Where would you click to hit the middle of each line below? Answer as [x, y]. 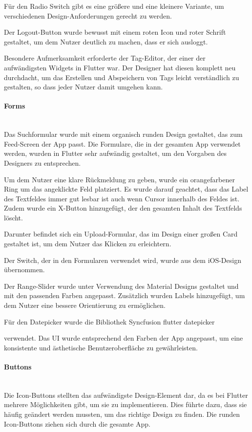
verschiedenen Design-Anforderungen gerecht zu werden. [88, 15]
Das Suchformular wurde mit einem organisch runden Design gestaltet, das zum [123, 134]
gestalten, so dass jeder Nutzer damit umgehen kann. [84, 87]
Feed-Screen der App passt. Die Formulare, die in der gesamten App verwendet [122, 143]
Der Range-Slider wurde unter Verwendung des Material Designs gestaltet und [121, 286]
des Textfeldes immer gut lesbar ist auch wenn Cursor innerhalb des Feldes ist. [122, 198]
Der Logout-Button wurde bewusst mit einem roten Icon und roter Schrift [115, 32]
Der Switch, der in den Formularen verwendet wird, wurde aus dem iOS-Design [123, 260]
